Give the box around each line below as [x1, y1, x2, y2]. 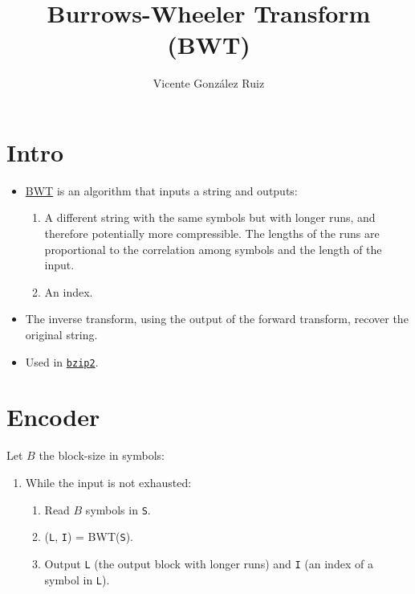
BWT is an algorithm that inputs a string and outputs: [25, 182, 298, 199]
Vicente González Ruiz [153, 75, 265, 92]
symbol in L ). [44, 571, 110, 588]
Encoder [6, 400, 100, 433]
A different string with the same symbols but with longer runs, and [44, 209, 376, 226]
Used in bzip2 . [25, 353, 99, 370]
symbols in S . [85, 501, 151, 518]
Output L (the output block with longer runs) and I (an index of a [44, 555, 373, 571]
